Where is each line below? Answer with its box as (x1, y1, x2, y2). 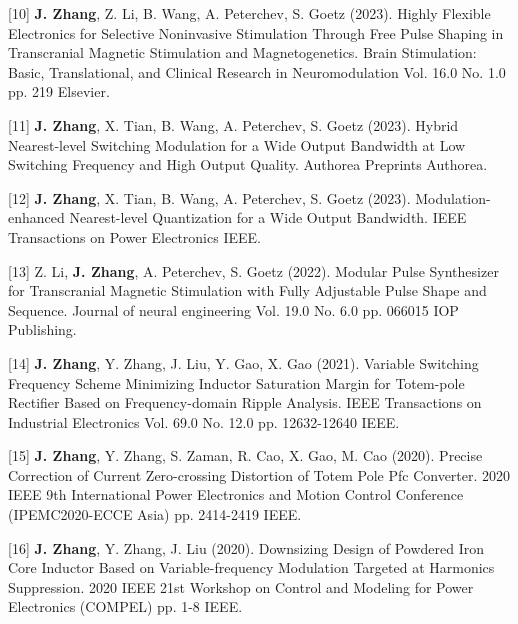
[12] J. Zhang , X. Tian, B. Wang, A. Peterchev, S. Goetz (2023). (8, 187, 411, 208)
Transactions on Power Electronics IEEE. (8, 226, 261, 247)
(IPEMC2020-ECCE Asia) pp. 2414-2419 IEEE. (8, 504, 302, 525)
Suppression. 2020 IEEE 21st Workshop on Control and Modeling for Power (8, 576, 474, 597)
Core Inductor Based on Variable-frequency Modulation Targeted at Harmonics (8, 557, 495, 578)
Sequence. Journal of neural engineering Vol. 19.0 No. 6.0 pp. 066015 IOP (8, 299, 459, 320)
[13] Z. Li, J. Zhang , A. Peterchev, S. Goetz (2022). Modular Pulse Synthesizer (8, 260, 499, 281)
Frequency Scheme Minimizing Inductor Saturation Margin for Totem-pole (8, 372, 465, 393)
